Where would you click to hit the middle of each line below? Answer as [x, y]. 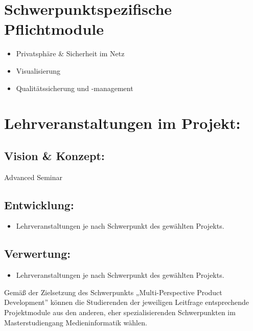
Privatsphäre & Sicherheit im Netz [70, 53]
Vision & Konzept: [54, 155]
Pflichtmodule [54, 29]
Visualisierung [38, 70]
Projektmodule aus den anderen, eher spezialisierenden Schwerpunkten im [120, 312]
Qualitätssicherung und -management [75, 88]
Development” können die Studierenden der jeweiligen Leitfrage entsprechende [126, 302]
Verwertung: [38, 253]
